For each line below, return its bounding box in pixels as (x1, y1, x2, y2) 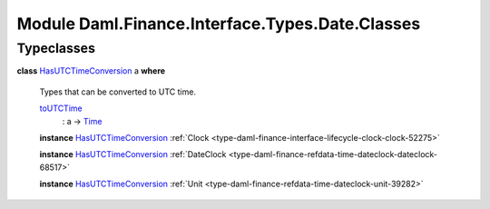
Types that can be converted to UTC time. (39, 86, 197, 97)
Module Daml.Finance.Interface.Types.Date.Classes (16, 14, 421, 34)
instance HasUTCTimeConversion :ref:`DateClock (39, 149, 227, 160)
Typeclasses (16, 40, 95, 56)
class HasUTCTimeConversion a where (16, 65, 166, 76)
